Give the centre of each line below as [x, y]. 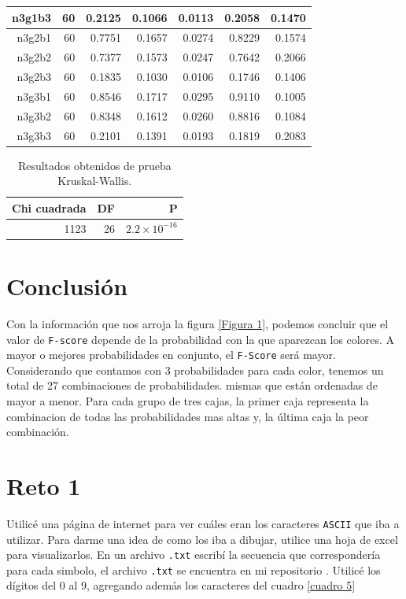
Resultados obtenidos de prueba [94, 165]
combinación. [38, 432]
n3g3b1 [34, 96]
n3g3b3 [34, 135]
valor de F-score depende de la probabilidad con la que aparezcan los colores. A [200, 339]
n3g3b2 [34, 115]
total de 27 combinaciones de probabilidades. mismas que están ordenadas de [192, 385]
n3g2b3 [34, 77]
